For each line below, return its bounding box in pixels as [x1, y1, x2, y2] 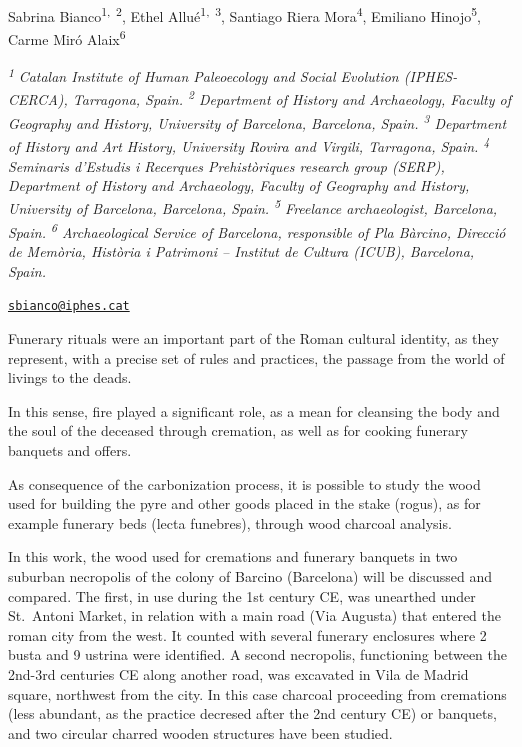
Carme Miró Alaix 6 [8, 26, 126, 49]
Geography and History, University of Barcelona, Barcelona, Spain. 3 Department [8, 110, 507, 133]
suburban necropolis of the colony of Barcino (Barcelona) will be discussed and [8, 565, 492, 586]
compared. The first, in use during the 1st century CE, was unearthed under [8, 585, 476, 606]
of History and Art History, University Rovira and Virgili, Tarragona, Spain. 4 [8, 133, 490, 156]
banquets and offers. [8, 440, 132, 460]
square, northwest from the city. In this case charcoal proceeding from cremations [8, 683, 507, 704]
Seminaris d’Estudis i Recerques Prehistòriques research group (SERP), [8, 155, 445, 176]
